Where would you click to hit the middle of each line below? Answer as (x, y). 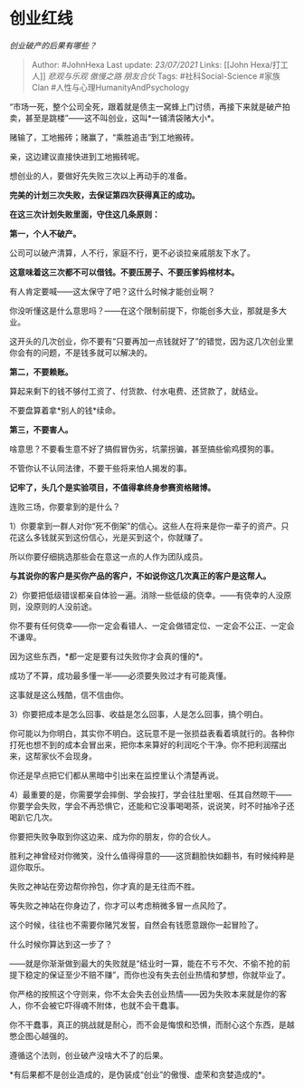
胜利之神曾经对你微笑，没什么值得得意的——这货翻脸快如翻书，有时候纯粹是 (152, 855)
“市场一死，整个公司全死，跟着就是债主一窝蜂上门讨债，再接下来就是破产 (146, 106)
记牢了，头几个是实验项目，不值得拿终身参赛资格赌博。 (112, 487)
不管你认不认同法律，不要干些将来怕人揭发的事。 (100, 468)
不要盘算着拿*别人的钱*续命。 (65, 410)
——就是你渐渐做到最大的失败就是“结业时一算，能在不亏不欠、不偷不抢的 (146, 963)
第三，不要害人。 (41, 429)
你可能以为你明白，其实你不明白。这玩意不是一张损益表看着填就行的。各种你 (152, 733)
